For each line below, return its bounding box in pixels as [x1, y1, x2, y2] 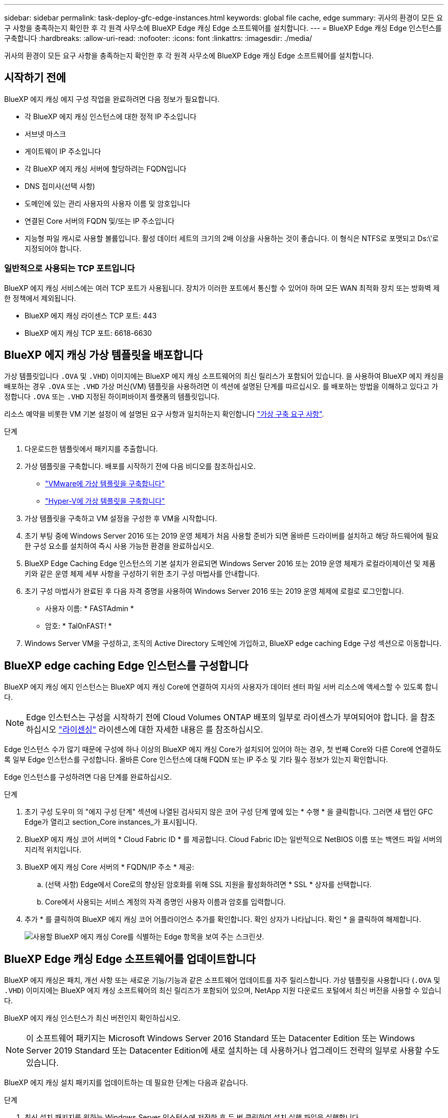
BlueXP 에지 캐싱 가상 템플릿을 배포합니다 [4, 349, 203, 362]
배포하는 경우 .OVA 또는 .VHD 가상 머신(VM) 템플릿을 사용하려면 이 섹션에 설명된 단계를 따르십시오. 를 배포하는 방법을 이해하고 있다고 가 [4, 382, 438, 391]
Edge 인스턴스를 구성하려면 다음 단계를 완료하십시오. [4, 772, 172, 782]
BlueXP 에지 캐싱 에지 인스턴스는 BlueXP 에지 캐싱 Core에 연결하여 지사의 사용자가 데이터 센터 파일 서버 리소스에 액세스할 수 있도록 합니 [4, 682, 438, 692]
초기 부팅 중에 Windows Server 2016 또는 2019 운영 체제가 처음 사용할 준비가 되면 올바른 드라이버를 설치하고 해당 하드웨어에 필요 [25, 531, 439, 541]
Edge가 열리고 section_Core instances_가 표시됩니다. [25, 818, 197, 827]
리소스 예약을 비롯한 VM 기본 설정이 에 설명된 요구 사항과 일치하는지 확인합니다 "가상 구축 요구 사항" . [4, 410, 324, 419]
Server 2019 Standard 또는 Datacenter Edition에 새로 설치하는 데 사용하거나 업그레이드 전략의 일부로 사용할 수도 [26, 1045, 440, 1056]
